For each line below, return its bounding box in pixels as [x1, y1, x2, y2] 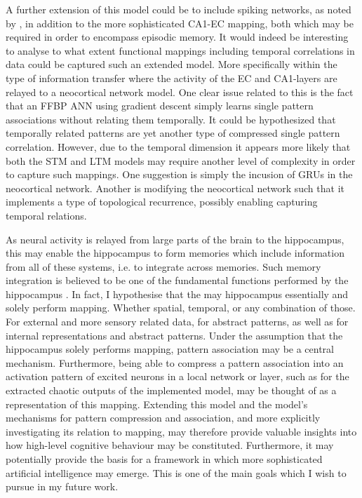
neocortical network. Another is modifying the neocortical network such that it [6, 180, 344, 195]
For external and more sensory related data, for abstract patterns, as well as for [6, 314, 349, 329]
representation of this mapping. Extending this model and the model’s [6, 396, 308, 411]
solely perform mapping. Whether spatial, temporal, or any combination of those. [6, 300, 356, 315]
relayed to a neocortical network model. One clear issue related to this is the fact [6, 84, 354, 99]
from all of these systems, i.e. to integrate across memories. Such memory [6, 259, 321, 274]
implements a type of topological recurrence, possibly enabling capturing [6, 194, 318, 209]
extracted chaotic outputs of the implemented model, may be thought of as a [6, 383, 337, 398]
